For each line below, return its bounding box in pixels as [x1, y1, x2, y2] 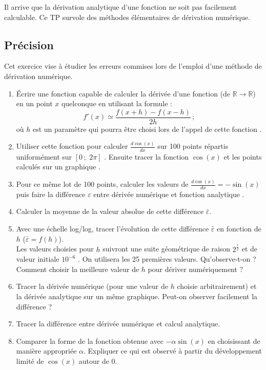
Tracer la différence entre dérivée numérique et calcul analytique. [16, 318, 220, 329]
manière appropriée [16, 345, 77, 356]
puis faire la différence [16, 188, 86, 199]
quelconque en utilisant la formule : [61, 98, 172, 109]
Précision [4, 36, 54, 52]
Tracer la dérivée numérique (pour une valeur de [16, 281, 168, 291]
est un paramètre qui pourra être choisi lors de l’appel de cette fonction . [32, 123, 262, 134]
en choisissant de [208, 335, 260, 346]
